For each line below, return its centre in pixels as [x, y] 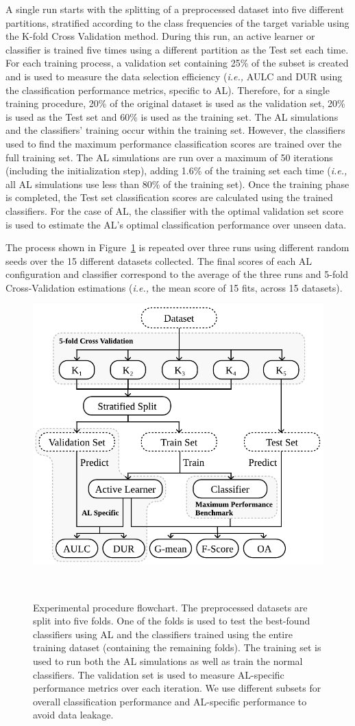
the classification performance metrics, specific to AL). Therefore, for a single [168, 90]
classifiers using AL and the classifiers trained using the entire [163, 634]
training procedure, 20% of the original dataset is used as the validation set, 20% [175, 103]
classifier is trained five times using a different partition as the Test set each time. [177, 49]
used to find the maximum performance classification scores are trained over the [174, 143]
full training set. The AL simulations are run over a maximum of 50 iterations [169, 157]
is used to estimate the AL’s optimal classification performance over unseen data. [176, 224]
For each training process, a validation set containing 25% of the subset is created [177, 63]
